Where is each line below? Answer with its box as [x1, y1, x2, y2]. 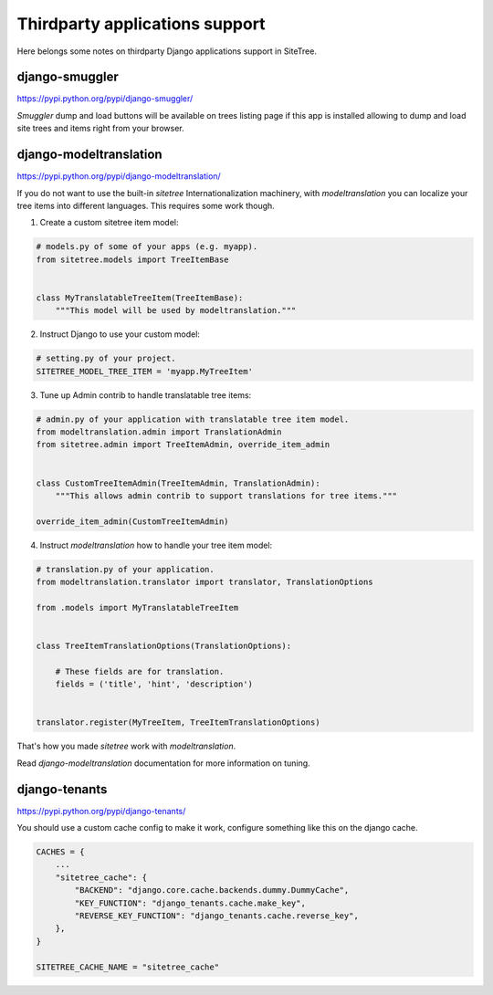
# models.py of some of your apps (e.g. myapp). [36, 242, 258, 252]
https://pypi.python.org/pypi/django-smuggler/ [16, 93, 194, 104]
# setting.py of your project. [36, 353, 177, 364]
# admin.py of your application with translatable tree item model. [36, 414, 350, 424]
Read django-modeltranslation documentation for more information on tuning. [16, 758, 310, 769]
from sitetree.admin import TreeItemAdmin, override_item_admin [36, 439, 330, 450]
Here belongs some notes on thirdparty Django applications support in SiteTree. [16, 46, 317, 57]
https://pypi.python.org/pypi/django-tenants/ [16, 805, 186, 816]
